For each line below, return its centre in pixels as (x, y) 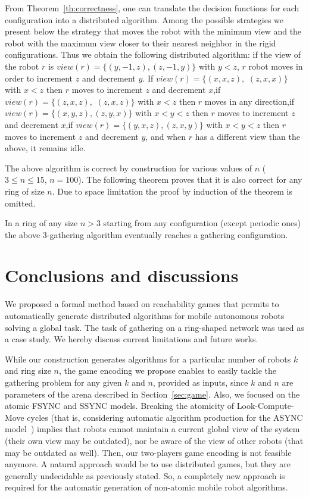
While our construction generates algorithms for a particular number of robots (148, 359)
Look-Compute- (265, 406)
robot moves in (276, 66)
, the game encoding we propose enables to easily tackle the (167, 371)
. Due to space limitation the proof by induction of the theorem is (172, 191)
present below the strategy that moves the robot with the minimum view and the (153, 31)
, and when (166, 136)
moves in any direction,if (249, 101)
